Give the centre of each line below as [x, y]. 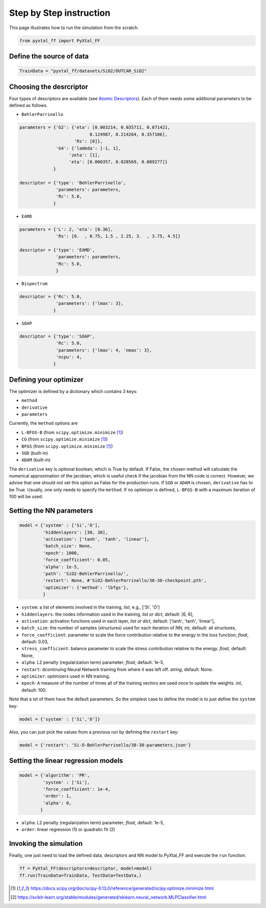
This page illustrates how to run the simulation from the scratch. [74, 28]
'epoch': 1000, [61, 553]
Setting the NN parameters [51, 511]
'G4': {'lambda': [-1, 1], [88, 148]
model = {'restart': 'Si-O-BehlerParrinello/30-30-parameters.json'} [105, 745]
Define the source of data [49, 56]
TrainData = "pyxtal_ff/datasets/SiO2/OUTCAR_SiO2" [83, 71]
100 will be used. [26, 497]
